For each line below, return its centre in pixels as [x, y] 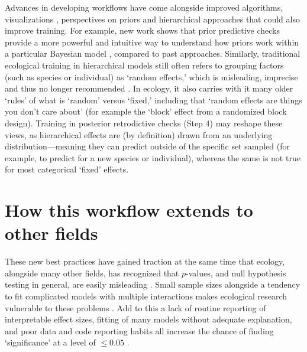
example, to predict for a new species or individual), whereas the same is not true [153, 157]
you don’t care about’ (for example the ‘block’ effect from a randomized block [146, 111]
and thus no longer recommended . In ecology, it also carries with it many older [149, 88]
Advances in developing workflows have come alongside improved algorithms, [144, 7]
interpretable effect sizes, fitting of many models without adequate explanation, [148, 319]
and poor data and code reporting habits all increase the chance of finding [139, 330]
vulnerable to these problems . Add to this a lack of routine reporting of [135, 307]
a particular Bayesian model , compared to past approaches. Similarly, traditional [153, 53]
